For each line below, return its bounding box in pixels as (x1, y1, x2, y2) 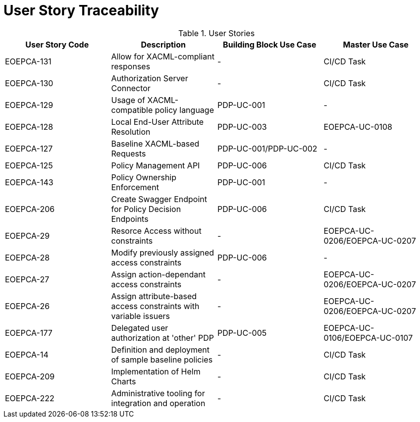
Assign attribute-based (111, 291, 197, 301)
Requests (111, 148, 146, 158)
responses (111, 61, 151, 71)
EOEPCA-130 (5, 78, 53, 88)
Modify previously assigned (111, 247, 214, 258)
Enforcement (111, 182, 159, 192)
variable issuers (111, 311, 170, 321)
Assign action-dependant (111, 269, 206, 279)
